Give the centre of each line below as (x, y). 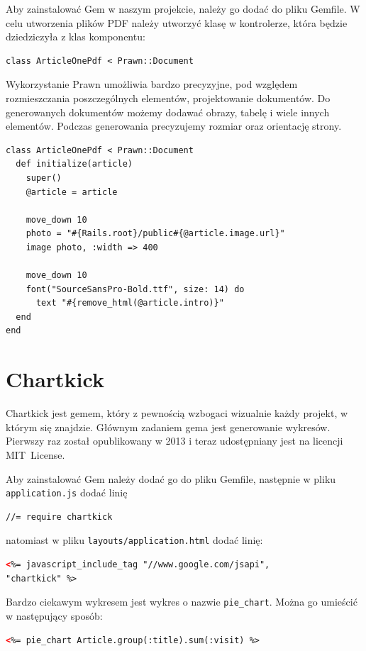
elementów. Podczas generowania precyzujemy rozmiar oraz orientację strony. (174, 126)
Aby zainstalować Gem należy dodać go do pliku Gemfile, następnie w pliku (171, 478)
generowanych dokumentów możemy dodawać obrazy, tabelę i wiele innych (168, 112)
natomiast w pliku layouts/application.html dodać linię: (134, 540)
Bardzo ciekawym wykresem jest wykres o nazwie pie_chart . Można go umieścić (182, 602)
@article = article (72, 192)
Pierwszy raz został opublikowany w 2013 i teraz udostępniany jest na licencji (174, 441)
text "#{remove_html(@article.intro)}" (130, 303)
